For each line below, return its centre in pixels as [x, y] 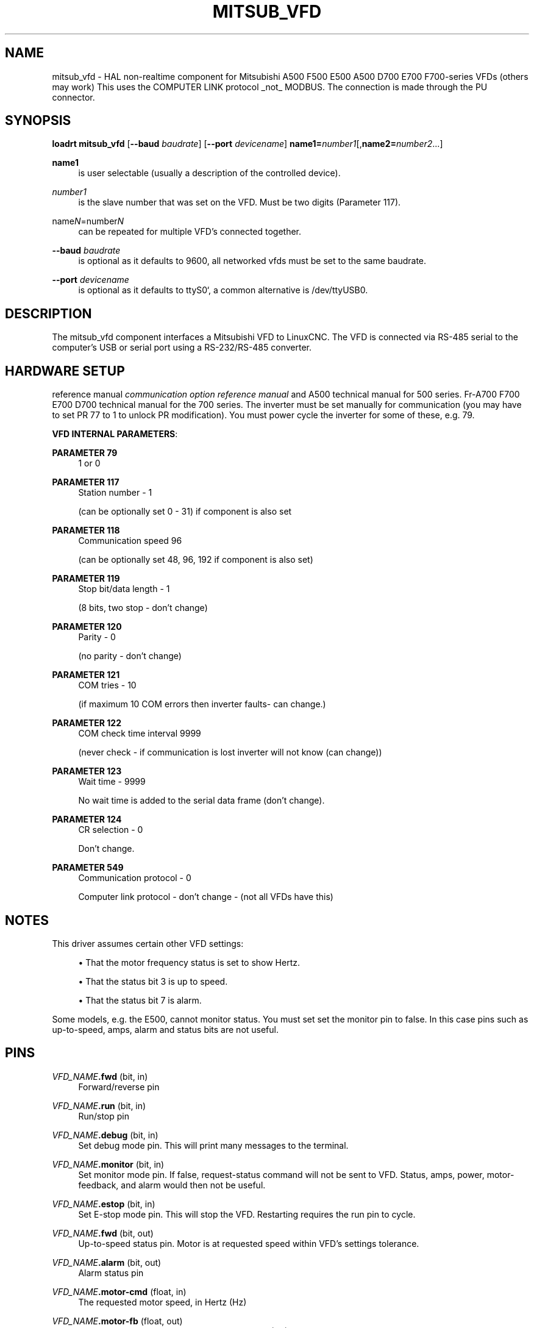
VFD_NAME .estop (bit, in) [104, 1204]
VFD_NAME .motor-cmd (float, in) [119, 1291]
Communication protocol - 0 [135, 878]
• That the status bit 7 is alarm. [140, 1000]
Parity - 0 [97, 637]
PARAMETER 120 [87, 627]
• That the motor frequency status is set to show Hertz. [189, 962]
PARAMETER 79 [85, 453]
